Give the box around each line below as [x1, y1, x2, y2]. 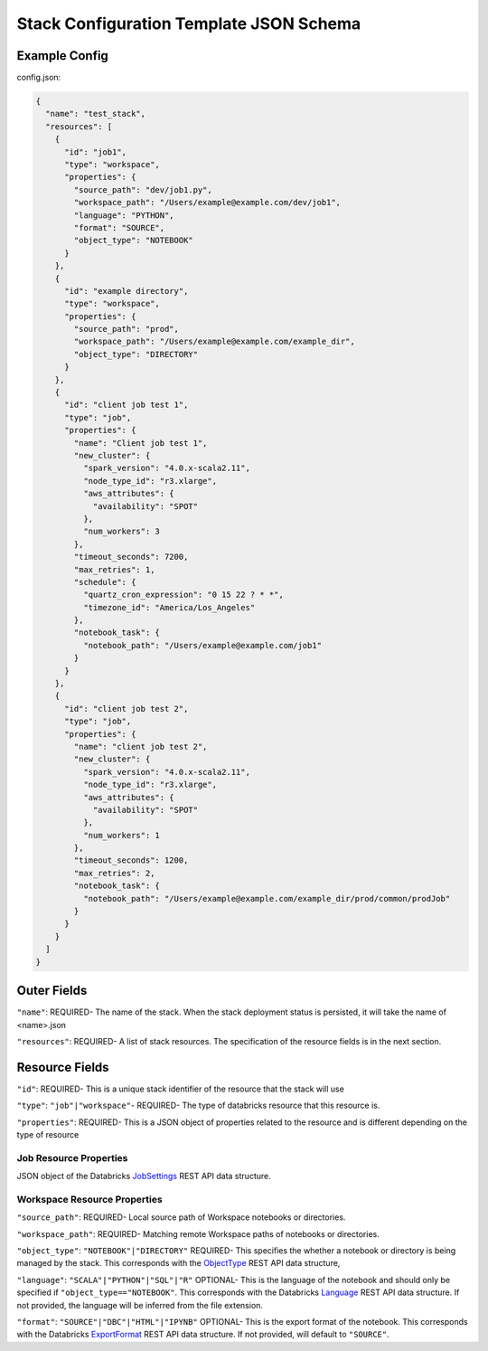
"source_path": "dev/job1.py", [73, 184, 212, 194]
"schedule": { [73, 577, 136, 587]
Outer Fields [16, 983, 88, 998]
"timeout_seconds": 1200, [73, 855, 189, 865]
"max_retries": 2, [73, 868, 155, 878]
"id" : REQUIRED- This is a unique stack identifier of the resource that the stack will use [16, 1083, 345, 1094]
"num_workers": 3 [82, 526, 160, 537]
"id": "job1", [64, 146, 127, 157]
